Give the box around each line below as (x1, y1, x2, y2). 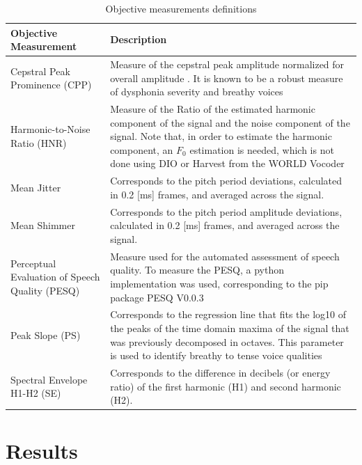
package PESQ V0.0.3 (110, 290, 204, 304)
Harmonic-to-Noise (10, 122, 90, 136)
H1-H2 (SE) (10, 386, 61, 400)
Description (110, 32, 167, 47)
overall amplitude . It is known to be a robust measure (110, 70, 343, 85)
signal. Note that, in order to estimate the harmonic (110, 129, 332, 143)
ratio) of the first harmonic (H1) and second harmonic (110, 379, 341, 393)
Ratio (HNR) (10, 136, 67, 150)
